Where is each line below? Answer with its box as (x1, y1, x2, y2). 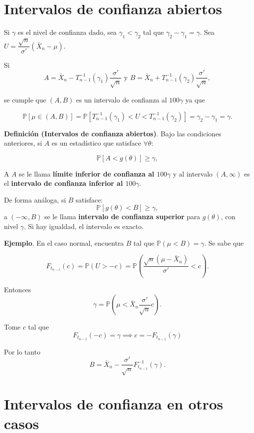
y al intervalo (173, 168, 213, 178)
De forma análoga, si (4, 194, 66, 204)
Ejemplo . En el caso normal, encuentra (4, 237, 124, 248)
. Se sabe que (204, 237, 244, 248)
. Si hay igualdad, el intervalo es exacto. (24, 221, 144, 231)
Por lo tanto (4, 346, 41, 357)
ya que (185, 94, 205, 104)
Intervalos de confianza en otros (4, 394, 223, 414)
